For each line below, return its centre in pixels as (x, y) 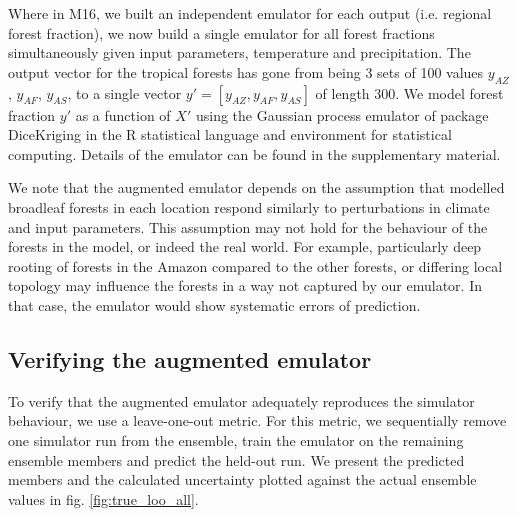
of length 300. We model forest (409, 92)
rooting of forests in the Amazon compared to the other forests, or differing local (255, 265)
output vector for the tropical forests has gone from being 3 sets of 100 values (246, 71)
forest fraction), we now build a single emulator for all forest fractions (221, 32)
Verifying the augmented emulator (190, 358)
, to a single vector (124, 92)
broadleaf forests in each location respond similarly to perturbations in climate (249, 206)
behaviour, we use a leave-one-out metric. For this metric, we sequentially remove (257, 420)
